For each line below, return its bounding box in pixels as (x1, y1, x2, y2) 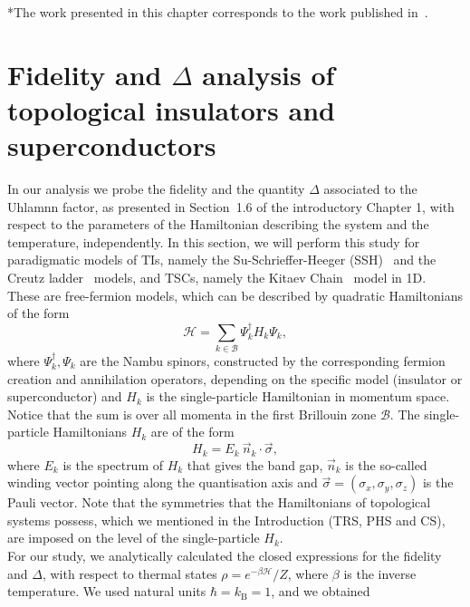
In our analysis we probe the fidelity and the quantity (7, 179, 305, 198)
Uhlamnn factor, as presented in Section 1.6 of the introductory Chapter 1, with (7, 197, 455, 216)
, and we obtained (271, 582, 370, 601)
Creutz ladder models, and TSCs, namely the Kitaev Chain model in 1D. (7, 268, 427, 287)
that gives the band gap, (187, 455, 323, 474)
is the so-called (345, 455, 427, 474)
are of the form (150, 422, 235, 441)
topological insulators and (7, 91, 335, 128)
